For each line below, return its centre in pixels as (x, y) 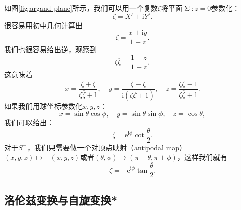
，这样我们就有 (202, 157)
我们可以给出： (29, 122)
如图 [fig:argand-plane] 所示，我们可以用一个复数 (81, 8)
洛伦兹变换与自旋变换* (61, 200)
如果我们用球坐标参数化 (43, 106)
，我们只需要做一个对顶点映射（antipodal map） (107, 147)
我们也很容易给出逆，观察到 (50, 49)
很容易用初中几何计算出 (43, 25)
